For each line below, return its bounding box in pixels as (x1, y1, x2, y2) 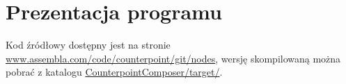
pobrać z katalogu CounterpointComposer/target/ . (6, 65, 223, 79)
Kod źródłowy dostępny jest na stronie (6, 37, 171, 52)
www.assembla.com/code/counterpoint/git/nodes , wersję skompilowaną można (6, 51, 341, 65)
